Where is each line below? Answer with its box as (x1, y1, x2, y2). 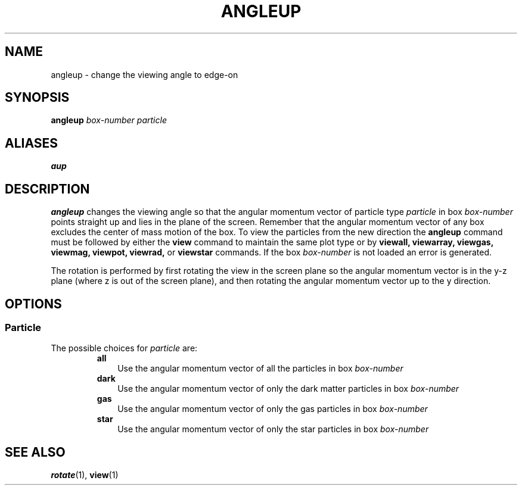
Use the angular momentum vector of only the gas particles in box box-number (117, 404, 428, 414)
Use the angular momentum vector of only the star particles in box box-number (117, 424, 429, 435)
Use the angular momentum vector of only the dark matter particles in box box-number (117, 383, 459, 394)
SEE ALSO (5, 444, 66, 460)
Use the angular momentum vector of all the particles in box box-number (117, 363, 403, 374)
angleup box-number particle (51, 115, 167, 126)
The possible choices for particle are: (51, 343, 198, 354)
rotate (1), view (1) (51, 470, 119, 480)
